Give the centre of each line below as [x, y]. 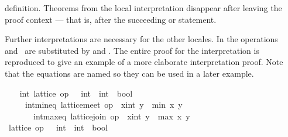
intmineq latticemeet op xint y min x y [104, 105]
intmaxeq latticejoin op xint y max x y [112, 116]
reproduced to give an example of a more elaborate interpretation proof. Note [144, 62]
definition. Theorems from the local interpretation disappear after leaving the [143, 8]
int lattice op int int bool [76, 93]
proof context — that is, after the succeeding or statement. [111, 19]
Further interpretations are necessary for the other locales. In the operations [141, 39]
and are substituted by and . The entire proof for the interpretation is [132, 50]
